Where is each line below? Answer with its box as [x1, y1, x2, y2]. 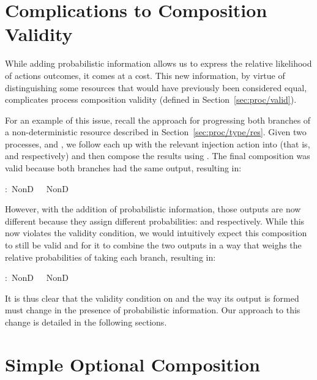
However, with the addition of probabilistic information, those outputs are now [5, 203, 301, 215]
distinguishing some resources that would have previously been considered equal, [5, 81, 307, 94]
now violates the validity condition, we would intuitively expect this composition [5, 226, 307, 239]
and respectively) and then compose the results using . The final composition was [5, 149, 310, 162]
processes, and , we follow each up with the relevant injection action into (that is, [5, 137, 310, 150]
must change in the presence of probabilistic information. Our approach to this [5, 304, 300, 316]
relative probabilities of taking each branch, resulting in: [5, 250, 216, 263]
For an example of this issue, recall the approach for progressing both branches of [5, 113, 311, 126]
